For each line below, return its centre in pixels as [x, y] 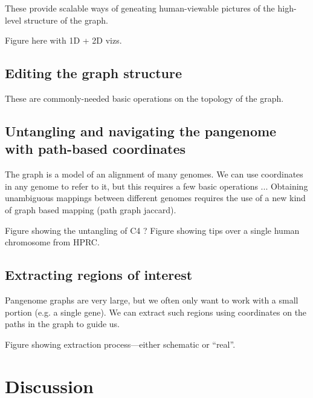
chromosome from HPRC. [52, 242]
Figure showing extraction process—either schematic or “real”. [120, 344]
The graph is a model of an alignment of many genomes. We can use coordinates [154, 174]
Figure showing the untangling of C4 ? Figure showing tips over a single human [152, 230]
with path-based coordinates [95, 149]
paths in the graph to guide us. [62, 324]
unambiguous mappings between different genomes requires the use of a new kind [155, 198]
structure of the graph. [66, 20]
